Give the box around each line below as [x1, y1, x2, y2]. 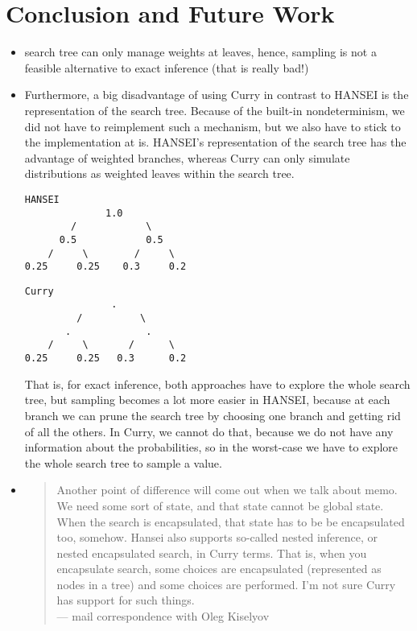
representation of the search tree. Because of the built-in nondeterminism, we [24, 101, 405, 118]
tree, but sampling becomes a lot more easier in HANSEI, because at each [24, 391, 390, 408]
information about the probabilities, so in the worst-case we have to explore [24, 439, 398, 456]
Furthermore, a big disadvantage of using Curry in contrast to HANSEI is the [24, 86, 409, 103]
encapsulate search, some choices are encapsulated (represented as [56, 560, 382, 577]
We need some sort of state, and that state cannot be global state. [56, 497, 384, 513]
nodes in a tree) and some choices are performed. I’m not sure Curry [56, 575, 396, 592]
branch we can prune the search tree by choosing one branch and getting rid [24, 406, 401, 423]
